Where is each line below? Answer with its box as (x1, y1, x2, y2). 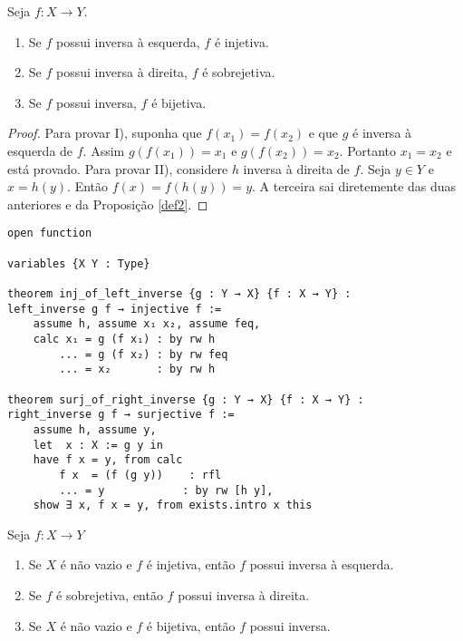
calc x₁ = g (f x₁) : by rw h (33, 332, 216, 345)
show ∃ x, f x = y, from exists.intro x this (33, 499, 313, 512)
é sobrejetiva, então (56, 586, 163, 604)
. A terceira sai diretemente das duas (252, 177, 457, 196)
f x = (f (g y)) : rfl (59, 468, 222, 481)
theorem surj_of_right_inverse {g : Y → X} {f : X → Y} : (7, 393, 364, 406)
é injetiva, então (146, 555, 236, 574)
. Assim (82, 141, 125, 160)
